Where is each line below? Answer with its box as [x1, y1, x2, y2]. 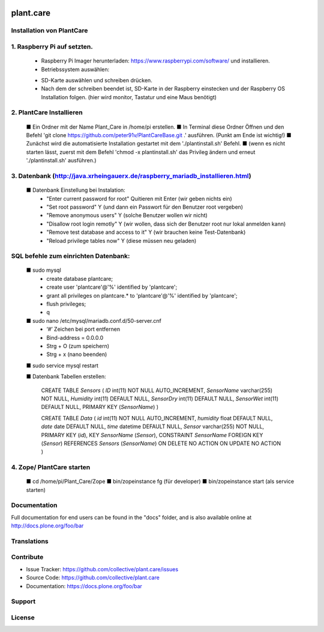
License [11, 613, 35, 622]
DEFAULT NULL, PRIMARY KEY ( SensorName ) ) [41, 403, 159, 411]
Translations [11, 537, 49, 545]
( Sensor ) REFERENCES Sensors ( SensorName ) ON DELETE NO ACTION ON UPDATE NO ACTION [41, 440, 281, 447]
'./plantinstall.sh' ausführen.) [26, 157, 97, 164]
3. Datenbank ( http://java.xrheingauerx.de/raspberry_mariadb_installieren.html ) [11, 171, 251, 180]
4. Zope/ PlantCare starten [11, 463, 91, 471]
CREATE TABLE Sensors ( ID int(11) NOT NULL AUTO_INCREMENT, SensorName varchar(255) [41, 387, 273, 394]
